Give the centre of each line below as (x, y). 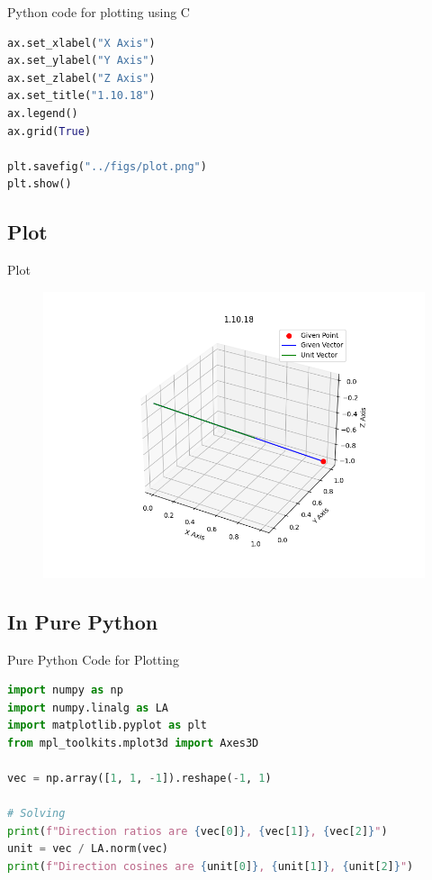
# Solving (36, 814)
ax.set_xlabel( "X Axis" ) (81, 43)
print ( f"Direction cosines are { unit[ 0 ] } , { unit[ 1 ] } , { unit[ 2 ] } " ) (211, 867)
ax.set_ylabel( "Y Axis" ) (81, 61)
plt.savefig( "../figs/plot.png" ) (107, 166)
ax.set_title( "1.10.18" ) (81, 96)
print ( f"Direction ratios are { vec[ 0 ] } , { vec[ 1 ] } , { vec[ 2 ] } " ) (198, 831)
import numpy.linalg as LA (88, 708)
